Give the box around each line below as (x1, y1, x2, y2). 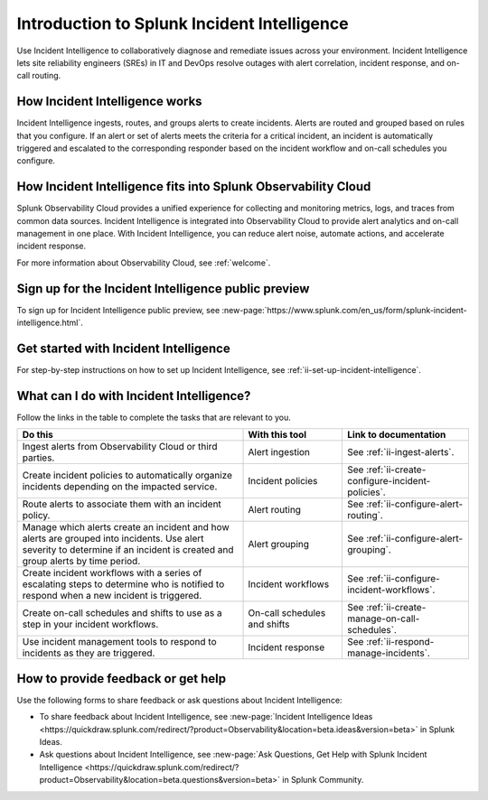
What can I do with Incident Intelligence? (16, 388, 251, 404)
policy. (22, 509, 51, 522)
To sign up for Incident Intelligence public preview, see (16, 304, 221, 315)
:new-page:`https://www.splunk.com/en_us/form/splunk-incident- (221, 304, 467, 315)
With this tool (248, 429, 307, 442)
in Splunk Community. (281, 775, 364, 786)
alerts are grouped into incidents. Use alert (22, 533, 204, 545)
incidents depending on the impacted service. (22, 480, 218, 493)
